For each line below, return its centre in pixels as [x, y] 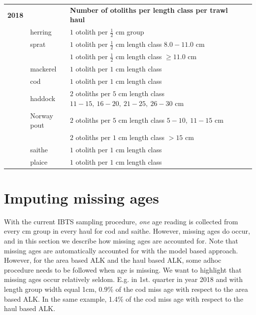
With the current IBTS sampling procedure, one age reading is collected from [121, 221]
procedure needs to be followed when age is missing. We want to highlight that [123, 269]
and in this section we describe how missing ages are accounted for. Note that [121, 241]
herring [41, 32]
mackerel [43, 69]
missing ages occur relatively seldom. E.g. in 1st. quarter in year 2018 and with [123, 279]
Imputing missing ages [82, 197]
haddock [43, 98]
